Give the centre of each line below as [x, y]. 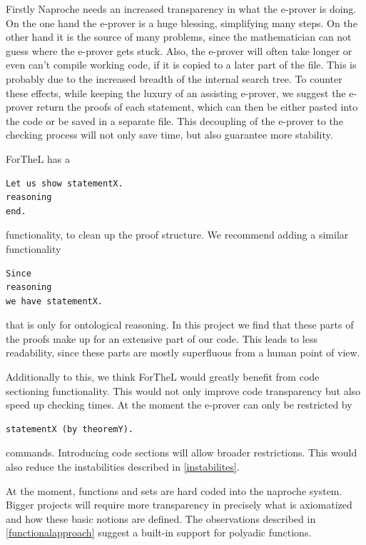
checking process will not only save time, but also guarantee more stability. [169, 135]
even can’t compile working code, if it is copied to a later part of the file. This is [181, 65]
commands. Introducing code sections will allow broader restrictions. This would [182, 452]
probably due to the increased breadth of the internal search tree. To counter [174, 78]
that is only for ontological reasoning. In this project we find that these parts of [180, 325]
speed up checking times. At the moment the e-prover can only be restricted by [179, 405]
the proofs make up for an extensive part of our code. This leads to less [162, 338]
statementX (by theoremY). [70, 429]
